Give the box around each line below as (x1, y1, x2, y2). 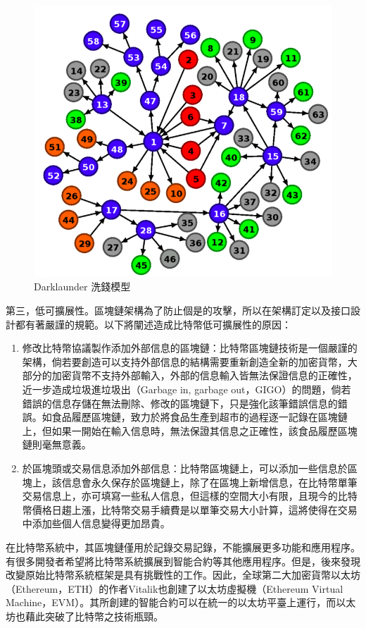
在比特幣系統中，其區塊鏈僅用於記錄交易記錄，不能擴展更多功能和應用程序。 (6, 539, 360, 554)
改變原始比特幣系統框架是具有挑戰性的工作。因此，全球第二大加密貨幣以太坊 (6, 567, 360, 582)
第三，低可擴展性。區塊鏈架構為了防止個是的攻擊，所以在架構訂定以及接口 (6, 303, 351, 318)
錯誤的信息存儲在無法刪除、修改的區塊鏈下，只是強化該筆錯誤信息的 (22, 395, 338, 410)
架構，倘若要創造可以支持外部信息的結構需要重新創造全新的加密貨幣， (22, 354, 348, 369)
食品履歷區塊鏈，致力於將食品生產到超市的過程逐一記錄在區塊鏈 (51, 410, 348, 424)
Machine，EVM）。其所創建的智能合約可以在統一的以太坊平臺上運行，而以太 (6, 595, 356, 610)
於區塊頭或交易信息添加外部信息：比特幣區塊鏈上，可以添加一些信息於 (22, 460, 348, 475)
